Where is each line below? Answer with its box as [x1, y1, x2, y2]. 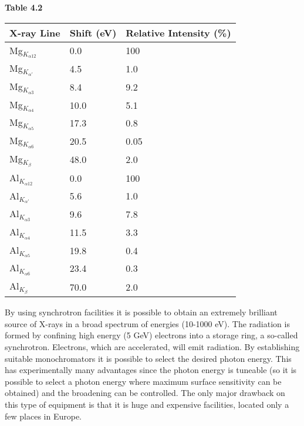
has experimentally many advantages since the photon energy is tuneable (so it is [5, 364, 297, 376]
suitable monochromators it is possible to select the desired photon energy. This [5, 352, 292, 364]
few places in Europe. [5, 410, 82, 422]
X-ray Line [9, 25, 60, 39]
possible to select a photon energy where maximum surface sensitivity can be [5, 375, 282, 387]
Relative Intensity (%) [126, 25, 231, 39]
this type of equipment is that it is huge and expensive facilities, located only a [5, 398, 289, 410]
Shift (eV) [69, 25, 117, 39]
